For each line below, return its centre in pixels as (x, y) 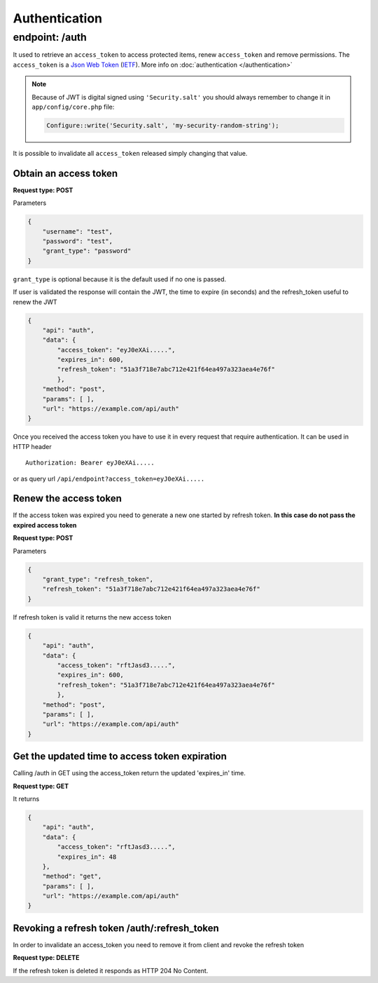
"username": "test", (78, 231)
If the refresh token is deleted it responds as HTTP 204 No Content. (111, 970)
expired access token (45, 525)
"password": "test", (78, 241)
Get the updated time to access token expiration (120, 757)
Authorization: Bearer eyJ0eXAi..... (90, 463)
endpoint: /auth (50, 37)
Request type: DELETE (46, 958)
